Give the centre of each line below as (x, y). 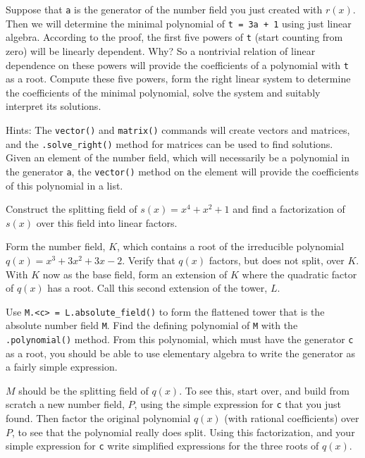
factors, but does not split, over (277, 260)
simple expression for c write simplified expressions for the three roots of (162, 446)
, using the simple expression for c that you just (238, 404)
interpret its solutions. (54, 106)
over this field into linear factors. (107, 222)
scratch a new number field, (65, 404)
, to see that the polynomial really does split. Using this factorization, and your (184, 432)
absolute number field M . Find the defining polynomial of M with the (152, 325)
